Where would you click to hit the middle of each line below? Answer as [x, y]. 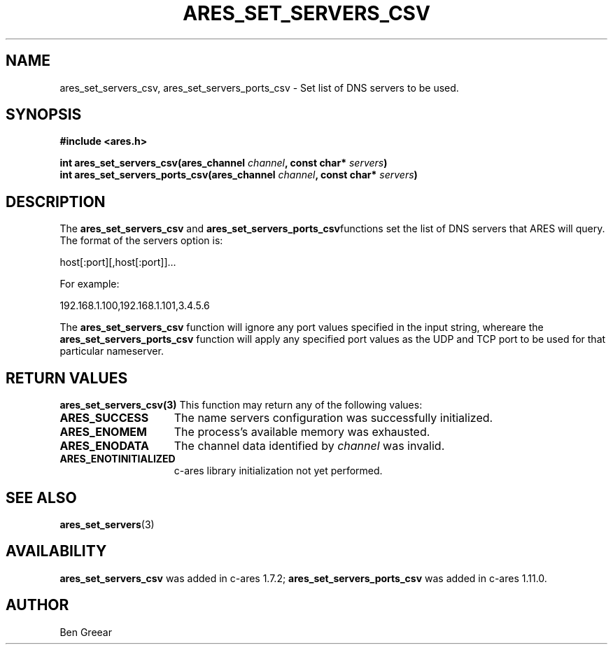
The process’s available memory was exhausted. [302, 432]
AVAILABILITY [56, 551]
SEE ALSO [41, 497]
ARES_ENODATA [105, 446]
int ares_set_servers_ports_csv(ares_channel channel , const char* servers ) [239, 175]
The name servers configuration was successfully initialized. [333, 418]
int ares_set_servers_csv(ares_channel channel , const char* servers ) [224, 163]
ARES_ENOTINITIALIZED [118, 459]
